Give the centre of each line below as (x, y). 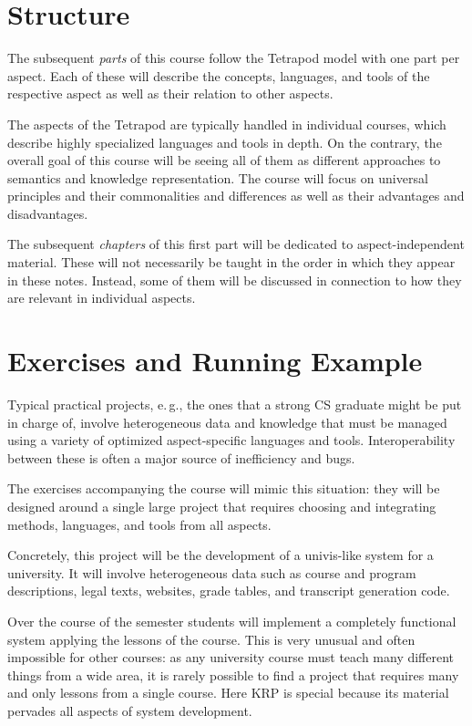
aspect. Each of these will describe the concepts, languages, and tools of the (219, 75)
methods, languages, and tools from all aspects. (139, 524)
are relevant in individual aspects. (102, 298)
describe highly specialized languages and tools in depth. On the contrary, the (225, 142)
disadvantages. (48, 213)
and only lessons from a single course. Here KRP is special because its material (228, 693)
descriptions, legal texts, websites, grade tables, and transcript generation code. (229, 591)
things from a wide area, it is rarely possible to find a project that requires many (233, 674)
